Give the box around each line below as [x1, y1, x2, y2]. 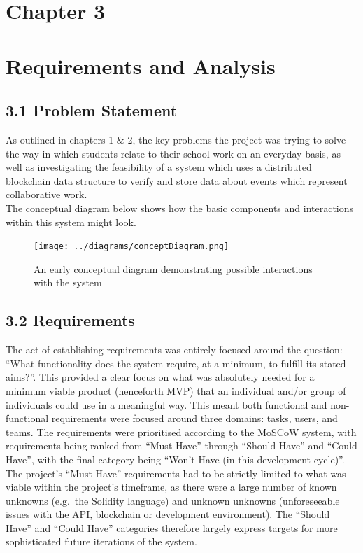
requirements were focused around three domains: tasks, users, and [51, 411, 338, 426]
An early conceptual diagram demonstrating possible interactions [34, 261, 313, 276]
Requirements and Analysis [6, 51, 276, 80]
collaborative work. [6, 187, 87, 202]
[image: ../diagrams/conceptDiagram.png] [34, 241, 229, 252]
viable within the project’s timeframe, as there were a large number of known [6, 479, 337, 494]
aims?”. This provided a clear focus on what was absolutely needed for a [6, 370, 315, 384]
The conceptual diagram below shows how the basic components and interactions [6, 200, 354, 215]
